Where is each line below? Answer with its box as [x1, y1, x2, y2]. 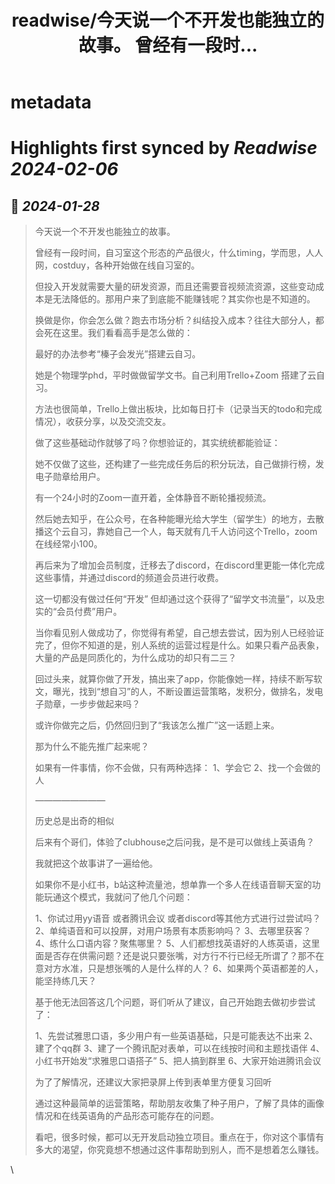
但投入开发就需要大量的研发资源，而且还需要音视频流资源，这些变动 [34, 281, 316, 293]
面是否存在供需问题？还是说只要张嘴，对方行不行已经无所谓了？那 [34, 950, 307, 962]
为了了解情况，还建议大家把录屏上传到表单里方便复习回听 [34, 1076, 272, 1088]
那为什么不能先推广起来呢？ [34, 741, 150, 753]
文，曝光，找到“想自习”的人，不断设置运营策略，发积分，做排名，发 [34, 686, 315, 698]
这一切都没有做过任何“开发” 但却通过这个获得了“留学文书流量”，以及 [34, 593, 317, 605]
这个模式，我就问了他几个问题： [61, 891, 193, 903]
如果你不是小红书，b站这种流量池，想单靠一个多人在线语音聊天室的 [34, 879, 313, 891]
